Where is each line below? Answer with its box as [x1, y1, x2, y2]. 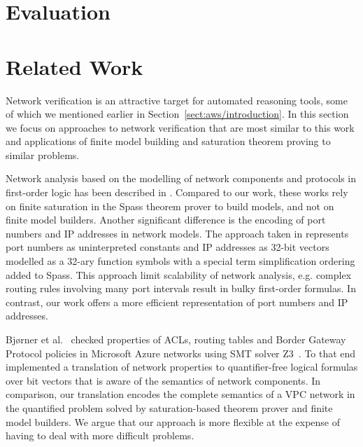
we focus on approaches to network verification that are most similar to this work [6, 120, 355, 135]
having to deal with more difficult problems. [6, 428, 194, 443]
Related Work [6, 52, 143, 81]
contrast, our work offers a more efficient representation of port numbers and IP [6, 294, 348, 309]
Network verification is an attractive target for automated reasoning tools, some [6, 92, 348, 107]
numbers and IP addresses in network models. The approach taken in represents [6, 226, 349, 240]
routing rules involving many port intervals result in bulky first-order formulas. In [6, 281, 356, 296]
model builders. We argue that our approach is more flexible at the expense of [6, 414, 340, 429]
